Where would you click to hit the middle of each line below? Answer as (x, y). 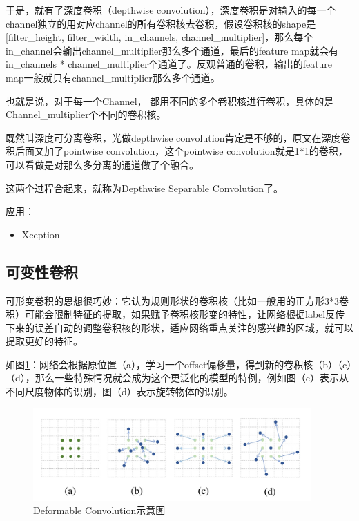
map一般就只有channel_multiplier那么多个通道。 (113, 77)
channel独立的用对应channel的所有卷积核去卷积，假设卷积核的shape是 (161, 23)
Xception (41, 234)
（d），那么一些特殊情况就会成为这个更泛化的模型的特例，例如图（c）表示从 (177, 378)
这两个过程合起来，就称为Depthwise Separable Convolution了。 (145, 188)
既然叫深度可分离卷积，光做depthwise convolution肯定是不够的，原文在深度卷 (178, 137)
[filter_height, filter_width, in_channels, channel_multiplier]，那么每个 (159, 37)
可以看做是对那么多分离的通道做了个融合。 (102, 164)
